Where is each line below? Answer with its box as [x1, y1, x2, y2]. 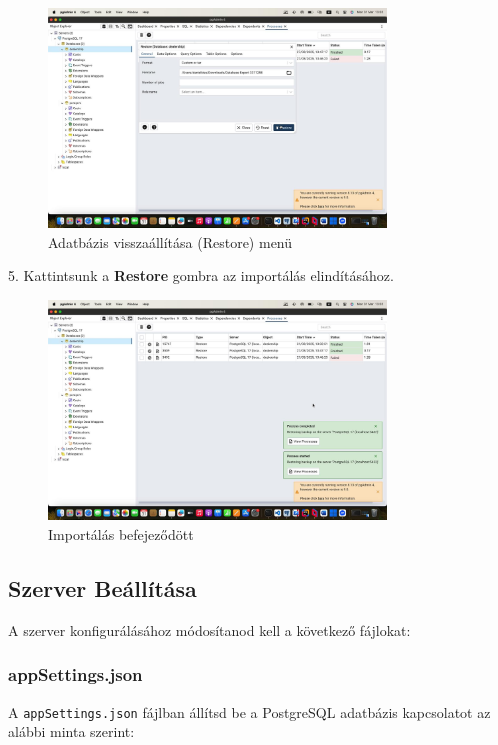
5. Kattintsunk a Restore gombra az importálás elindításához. [8, 265, 394, 286]
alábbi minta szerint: [8, 721, 135, 742]
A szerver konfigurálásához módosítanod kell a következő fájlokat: [8, 619, 411, 640]
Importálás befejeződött [48, 523, 194, 544]
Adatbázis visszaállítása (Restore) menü [48, 231, 293, 252]
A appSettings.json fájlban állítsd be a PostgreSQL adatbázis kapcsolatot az [8, 701, 491, 722]
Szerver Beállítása [8, 572, 197, 603]
